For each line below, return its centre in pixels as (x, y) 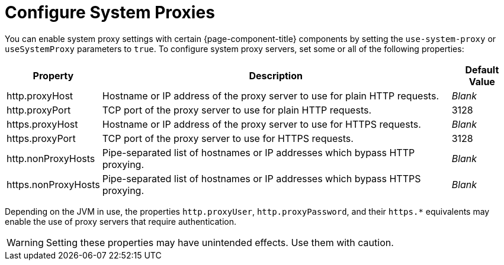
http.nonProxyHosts (51, 158)
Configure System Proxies (110, 12)
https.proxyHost (42, 124)
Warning (25, 242)
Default (482, 70)
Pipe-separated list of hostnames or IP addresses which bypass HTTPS (261, 178)
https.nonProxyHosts (53, 184)
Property (53, 75)
